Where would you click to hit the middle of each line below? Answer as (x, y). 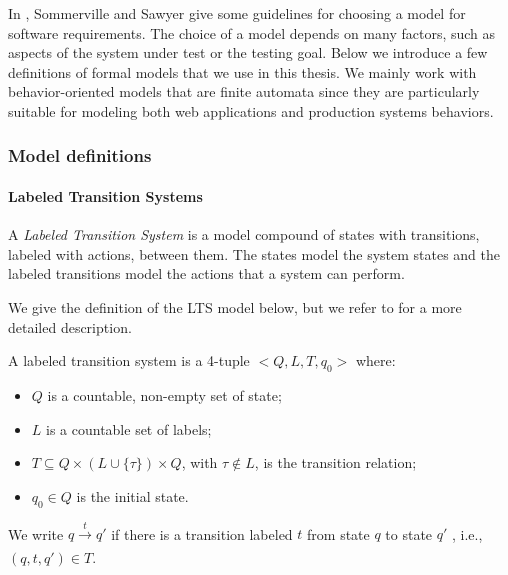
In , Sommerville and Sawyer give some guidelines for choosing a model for (237, 13)
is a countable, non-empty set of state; (164, 394)
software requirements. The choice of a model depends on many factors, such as (252, 32)
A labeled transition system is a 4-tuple (129, 360)
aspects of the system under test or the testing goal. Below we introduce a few (248, 52)
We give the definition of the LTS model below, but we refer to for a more (235, 306)
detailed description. (70, 326)
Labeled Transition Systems (105, 196)
